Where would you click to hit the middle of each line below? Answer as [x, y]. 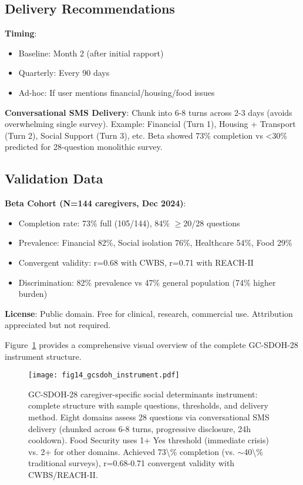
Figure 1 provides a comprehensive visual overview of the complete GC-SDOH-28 [151, 344]
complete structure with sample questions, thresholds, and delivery [148, 405]
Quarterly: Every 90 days [64, 73]
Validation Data [54, 178]
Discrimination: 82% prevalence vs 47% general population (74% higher [147, 282]
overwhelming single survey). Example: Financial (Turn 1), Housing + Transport [150, 124]
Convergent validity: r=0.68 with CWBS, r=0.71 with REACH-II [136, 262]
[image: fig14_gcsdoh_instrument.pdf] [104, 375]
